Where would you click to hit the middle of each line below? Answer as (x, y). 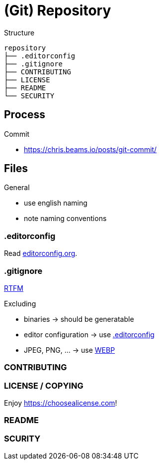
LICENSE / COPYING (44, 385)
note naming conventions (65, 219)
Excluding (20, 303)
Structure (19, 32)
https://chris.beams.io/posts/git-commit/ (90, 149)
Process (25, 115)
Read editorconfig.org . (41, 253)
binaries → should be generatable (79, 319)
